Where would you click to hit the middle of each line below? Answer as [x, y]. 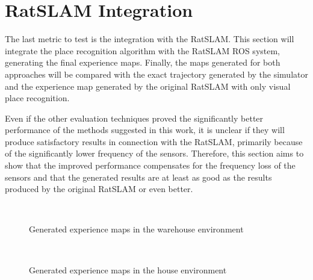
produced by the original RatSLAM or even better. [99, 189]
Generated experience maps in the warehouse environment [136, 229]
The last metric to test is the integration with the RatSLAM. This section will [150, 39]
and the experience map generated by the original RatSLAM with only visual [148, 86]
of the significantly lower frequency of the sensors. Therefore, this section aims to [154, 153]
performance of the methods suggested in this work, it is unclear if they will [145, 130]
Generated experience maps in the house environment [128, 269]
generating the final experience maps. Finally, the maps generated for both [143, 62]
